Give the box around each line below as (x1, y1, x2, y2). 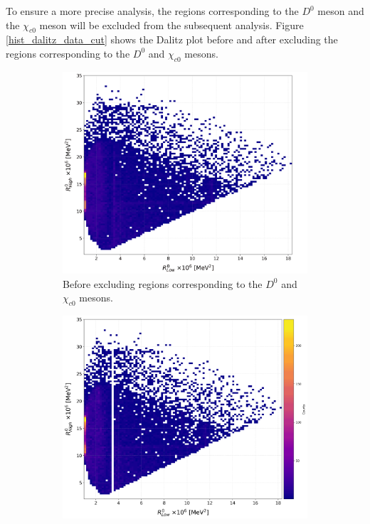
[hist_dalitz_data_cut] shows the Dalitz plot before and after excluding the (6, 32, 338, 47)
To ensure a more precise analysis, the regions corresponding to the (6, 4, 299, 18)
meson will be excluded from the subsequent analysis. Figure (39, 17, 304, 32)
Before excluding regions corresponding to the (63, 276, 263, 291)
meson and (317, 4, 364, 18)
